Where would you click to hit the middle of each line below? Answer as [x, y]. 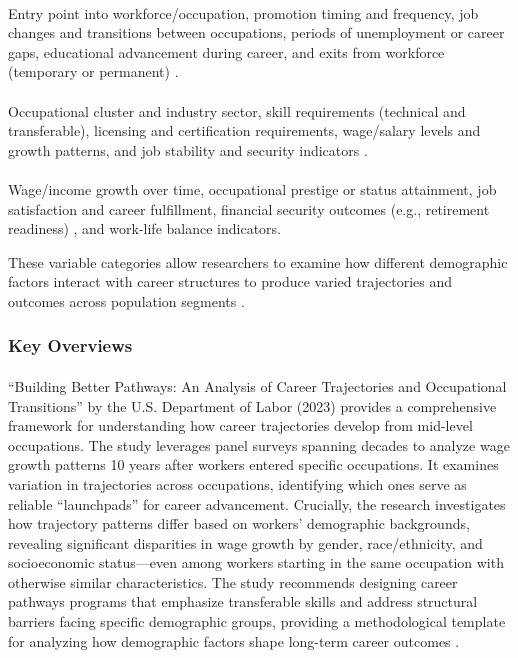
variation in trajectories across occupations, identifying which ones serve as [237, 483]
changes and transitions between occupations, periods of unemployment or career [256, 32]
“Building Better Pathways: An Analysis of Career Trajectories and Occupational [257, 385]
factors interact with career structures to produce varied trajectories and [230, 281]
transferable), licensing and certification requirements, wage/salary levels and [244, 130]
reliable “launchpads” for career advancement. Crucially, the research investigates [257, 503]
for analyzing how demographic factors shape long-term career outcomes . [234, 640]
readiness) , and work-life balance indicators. [144, 228]
